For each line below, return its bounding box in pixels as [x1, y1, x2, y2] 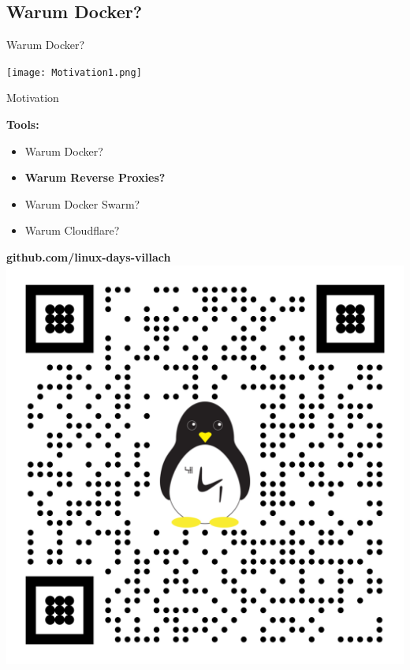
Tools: [6, 116, 39, 133]
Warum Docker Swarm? [24, 195, 140, 212]
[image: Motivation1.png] [6, 66, 142, 78]
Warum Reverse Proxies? [24, 169, 166, 186]
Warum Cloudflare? [24, 222, 120, 239]
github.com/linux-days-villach [6, 249, 171, 265]
